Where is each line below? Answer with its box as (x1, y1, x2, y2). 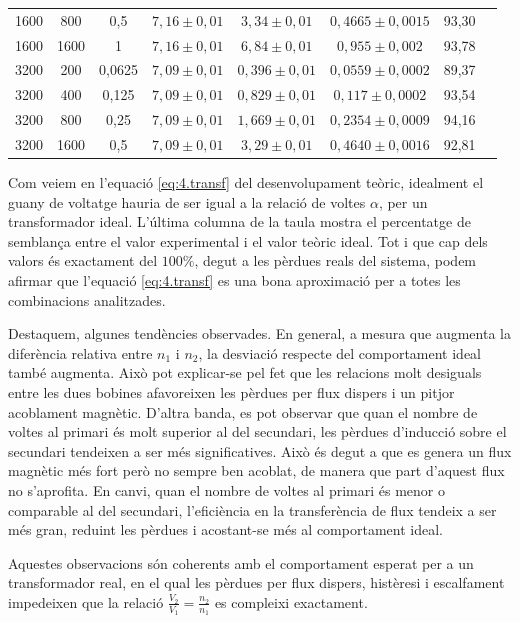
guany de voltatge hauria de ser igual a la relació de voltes (8, 191, 366, 212)
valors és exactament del (8, 250, 158, 271)
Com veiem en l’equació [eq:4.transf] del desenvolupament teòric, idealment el (8, 172, 484, 193)
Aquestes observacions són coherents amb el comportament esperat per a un (8, 552, 474, 573)
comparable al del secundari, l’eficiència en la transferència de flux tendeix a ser (8, 499, 497, 520)
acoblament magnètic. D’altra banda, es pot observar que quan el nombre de (8, 401, 478, 422)
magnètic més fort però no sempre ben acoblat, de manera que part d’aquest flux (8, 460, 505, 481)
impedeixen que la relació (8, 591, 164, 612)
